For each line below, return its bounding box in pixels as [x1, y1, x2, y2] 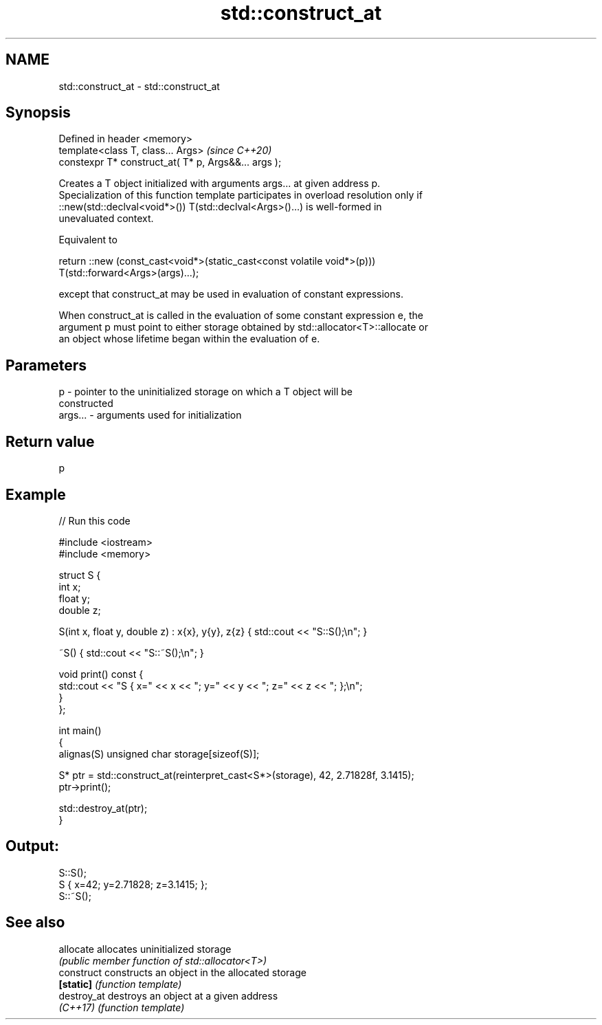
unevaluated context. [58, 212, 154, 225]
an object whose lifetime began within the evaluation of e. [58, 333, 320, 345]
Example [5, 485, 66, 503]
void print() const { [58, 668, 144, 680]
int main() [58, 724, 102, 736]
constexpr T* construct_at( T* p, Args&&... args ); [58, 156, 282, 168]
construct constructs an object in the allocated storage [58, 966, 306, 978]
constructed [58, 397, 113, 410]
